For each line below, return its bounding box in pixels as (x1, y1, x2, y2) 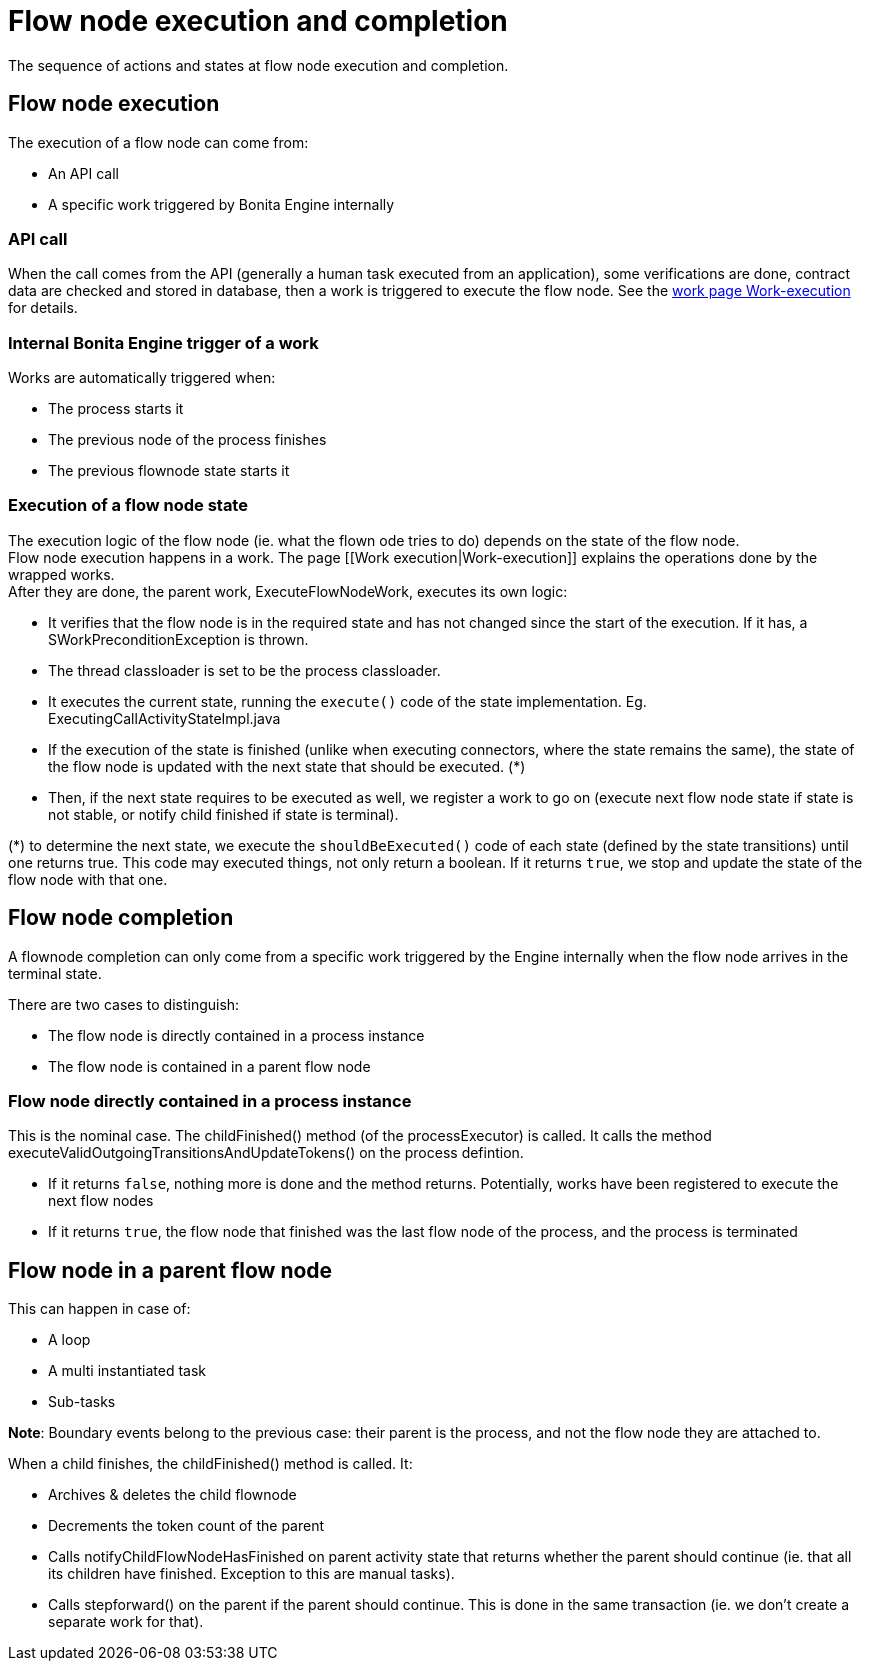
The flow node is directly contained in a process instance (48, 1026, 425, 1044)
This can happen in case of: (8, 1300, 191, 1318)
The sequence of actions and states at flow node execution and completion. (8, 56, 509, 74)
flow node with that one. (8, 870, 168, 888)
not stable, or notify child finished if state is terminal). (48, 805, 399, 823)
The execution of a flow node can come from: (8, 133, 309, 151)
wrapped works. (8, 565, 115, 583)
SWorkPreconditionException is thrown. (48, 630, 309, 648)
